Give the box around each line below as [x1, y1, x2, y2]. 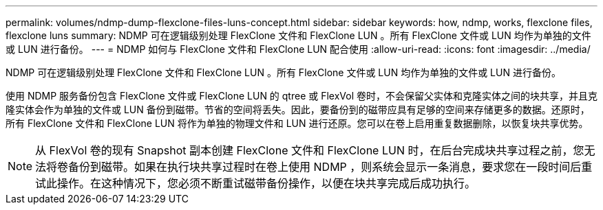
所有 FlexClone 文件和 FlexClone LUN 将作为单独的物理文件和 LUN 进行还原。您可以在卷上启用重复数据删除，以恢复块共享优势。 [6, 117, 589, 129]
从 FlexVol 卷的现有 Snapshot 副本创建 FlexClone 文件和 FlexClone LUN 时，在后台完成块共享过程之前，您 [35, 143, 584, 157]
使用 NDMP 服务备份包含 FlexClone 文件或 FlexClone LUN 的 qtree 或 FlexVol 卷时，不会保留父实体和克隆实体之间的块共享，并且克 [6, 90, 598, 102]
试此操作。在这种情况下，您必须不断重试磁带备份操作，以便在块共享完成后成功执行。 [35, 176, 476, 190]
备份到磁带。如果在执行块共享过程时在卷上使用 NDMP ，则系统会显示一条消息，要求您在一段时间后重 [68, 160, 593, 174]
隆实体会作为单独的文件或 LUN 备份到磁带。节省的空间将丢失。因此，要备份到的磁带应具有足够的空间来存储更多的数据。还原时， [6, 104, 590, 115]
